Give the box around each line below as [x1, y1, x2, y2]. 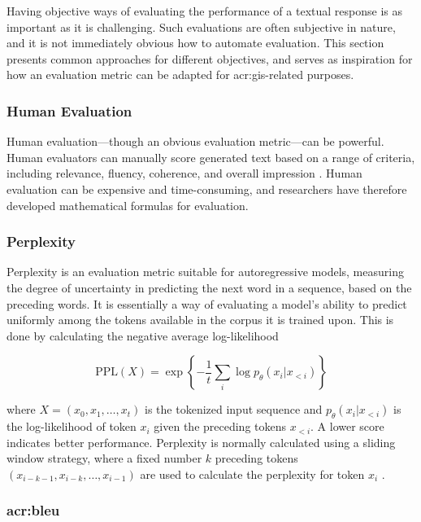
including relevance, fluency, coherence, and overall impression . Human [7, 164, 362, 182]
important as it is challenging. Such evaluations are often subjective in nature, [7, 18, 396, 35]
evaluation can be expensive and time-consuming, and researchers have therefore [7, 180, 407, 197]
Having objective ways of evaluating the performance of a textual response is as [7, 2, 402, 19]
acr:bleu [7, 500, 60, 520]
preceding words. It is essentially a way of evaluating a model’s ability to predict [7, 295, 407, 312]
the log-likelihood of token [7, 418, 137, 435]
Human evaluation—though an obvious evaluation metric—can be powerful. [7, 133, 384, 150]
